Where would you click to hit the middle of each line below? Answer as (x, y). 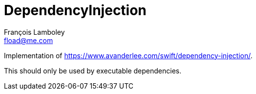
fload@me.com (29, 40)
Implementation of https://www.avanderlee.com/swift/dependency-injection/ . (128, 55)
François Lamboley (34, 32)
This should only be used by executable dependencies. (93, 70)
